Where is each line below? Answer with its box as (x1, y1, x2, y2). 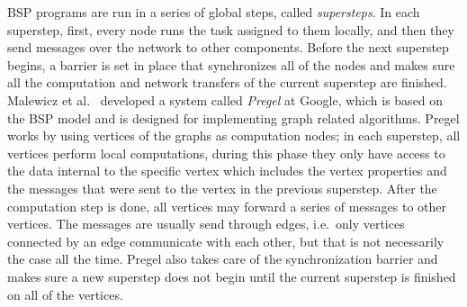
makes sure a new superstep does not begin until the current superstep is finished (7, 266, 456, 285)
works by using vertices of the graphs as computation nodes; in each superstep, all (7, 126, 461, 145)
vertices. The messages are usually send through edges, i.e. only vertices (7, 214, 405, 233)
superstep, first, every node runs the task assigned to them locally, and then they (7, 20, 454, 39)
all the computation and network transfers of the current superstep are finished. (7, 73, 447, 92)
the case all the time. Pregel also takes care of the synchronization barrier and (7, 249, 438, 268)
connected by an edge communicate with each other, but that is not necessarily (7, 231, 445, 250)
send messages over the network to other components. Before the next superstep (7, 38, 449, 57)
